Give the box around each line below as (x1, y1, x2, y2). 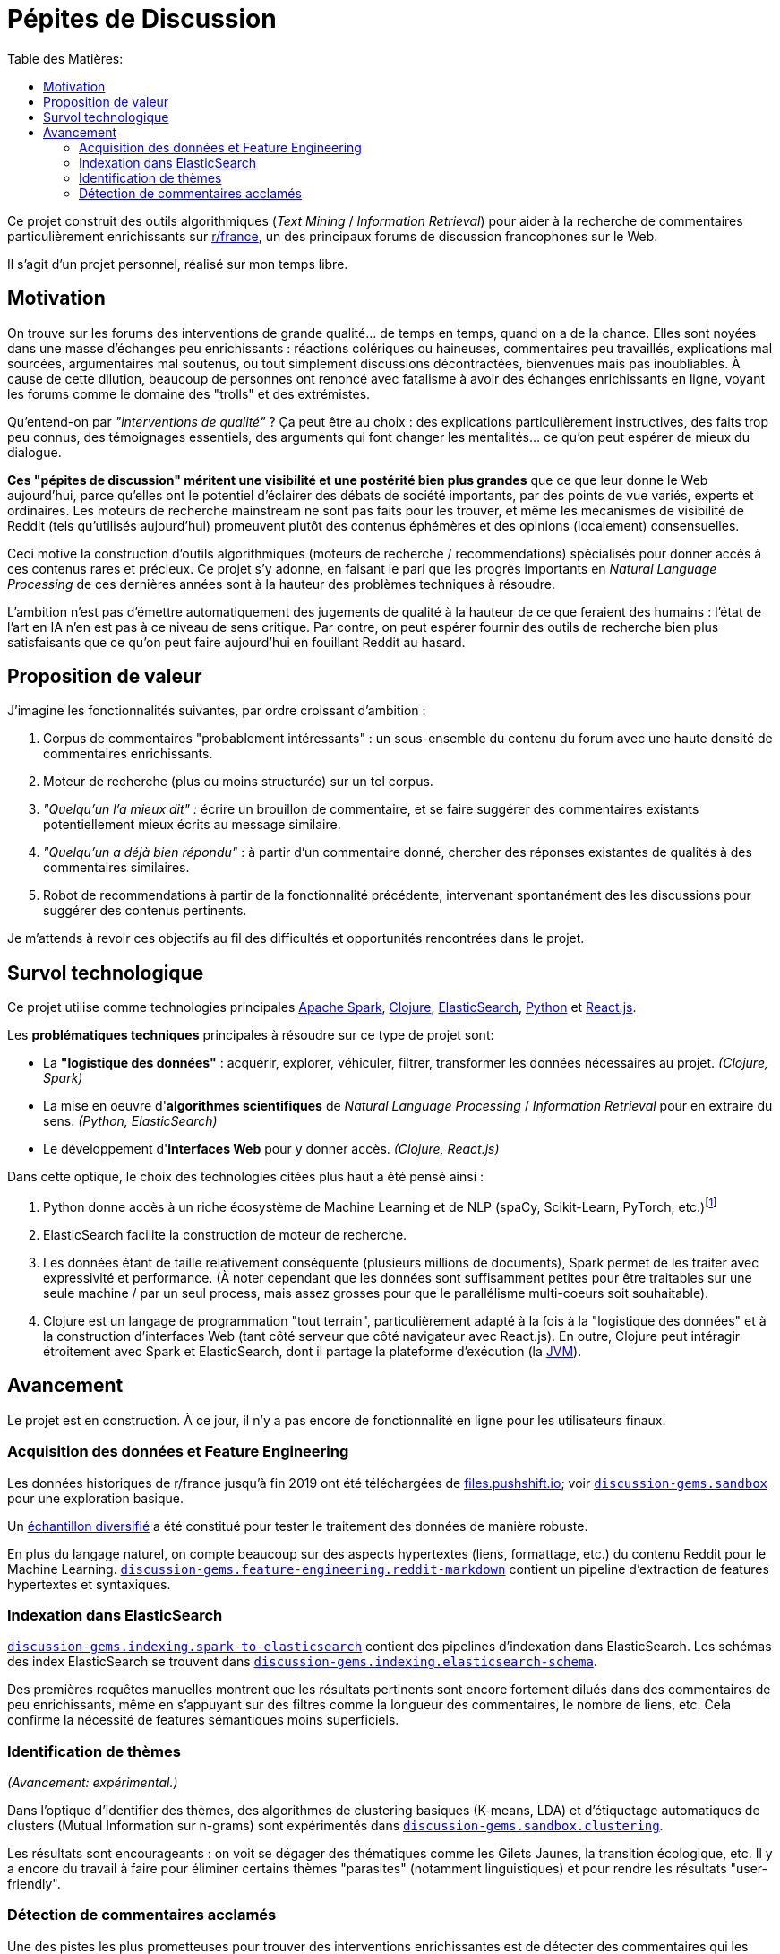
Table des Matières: (7, 50, 124, 66)
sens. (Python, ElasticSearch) (43, 1113, 218, 1129)
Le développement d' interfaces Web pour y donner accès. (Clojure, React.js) (43, 1141, 500, 1157)
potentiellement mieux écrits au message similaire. (43, 817, 341, 833)
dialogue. (7, 444, 62, 460)
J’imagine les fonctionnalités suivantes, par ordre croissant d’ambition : (7, 703, 426, 719)
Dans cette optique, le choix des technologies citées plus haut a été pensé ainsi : (7, 1169, 484, 1185)
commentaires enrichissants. (43, 746, 213, 762)
